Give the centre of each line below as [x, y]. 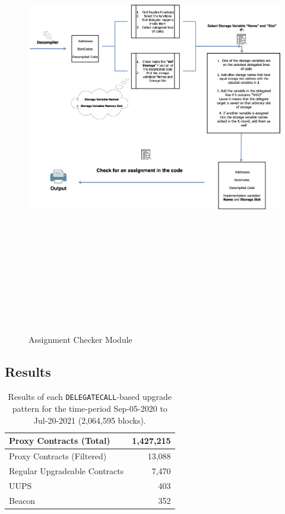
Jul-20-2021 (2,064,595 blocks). [90, 420]
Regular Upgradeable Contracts [66, 470]
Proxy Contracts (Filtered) [58, 455]
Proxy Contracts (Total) [60, 441]
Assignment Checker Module [80, 340]
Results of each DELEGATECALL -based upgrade [90, 397]
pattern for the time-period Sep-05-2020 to [90, 408]
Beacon [22, 500]
